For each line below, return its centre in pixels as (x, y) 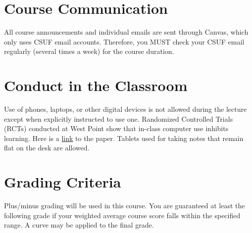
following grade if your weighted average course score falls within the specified (122, 215)
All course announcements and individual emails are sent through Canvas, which (126, 32)
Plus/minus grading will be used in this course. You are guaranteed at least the (125, 206)
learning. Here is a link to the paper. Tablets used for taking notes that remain (124, 138)
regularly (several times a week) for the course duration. (89, 51)
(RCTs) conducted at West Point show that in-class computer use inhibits (116, 128)
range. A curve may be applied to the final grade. (79, 225)
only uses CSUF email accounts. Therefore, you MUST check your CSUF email (124, 41)
